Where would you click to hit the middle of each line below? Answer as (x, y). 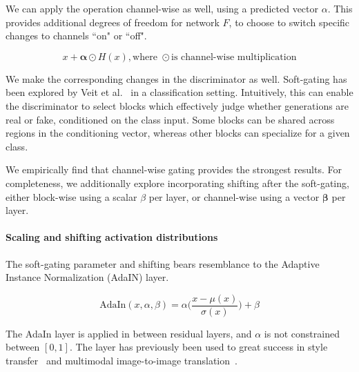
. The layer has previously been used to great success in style (198, 347)
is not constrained (302, 333)
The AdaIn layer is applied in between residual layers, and (129, 333)
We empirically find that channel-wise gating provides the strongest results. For (174, 169)
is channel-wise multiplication (234, 57)
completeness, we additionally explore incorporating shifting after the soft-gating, (177, 183)
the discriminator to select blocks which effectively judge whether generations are (177, 105)
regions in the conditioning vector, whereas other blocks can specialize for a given (178, 133)
